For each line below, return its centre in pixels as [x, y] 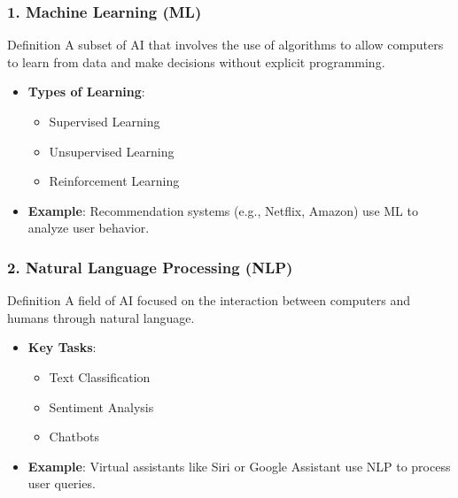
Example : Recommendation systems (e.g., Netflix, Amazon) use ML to [223, 210]
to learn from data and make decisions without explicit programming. [196, 61]
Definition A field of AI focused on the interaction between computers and [209, 300]
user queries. [62, 483]
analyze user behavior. [89, 228]
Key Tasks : [62, 347]
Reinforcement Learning [114, 181]
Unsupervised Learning [112, 151]
